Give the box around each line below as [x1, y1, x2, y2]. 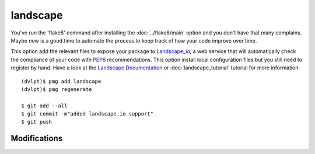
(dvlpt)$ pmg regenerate [21, 86, 92, 93]
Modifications [10, 134, 63, 143]
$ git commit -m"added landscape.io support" [21, 111, 154, 117]
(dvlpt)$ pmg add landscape [21, 78, 101, 85]
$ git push [21, 118, 52, 125]
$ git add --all [21, 102, 68, 109]
